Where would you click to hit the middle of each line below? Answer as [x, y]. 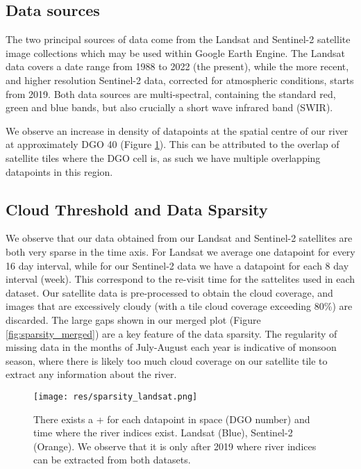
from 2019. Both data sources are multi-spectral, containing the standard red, [171, 93]
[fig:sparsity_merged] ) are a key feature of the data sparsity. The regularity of [171, 333]
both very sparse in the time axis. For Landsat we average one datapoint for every [180, 251]
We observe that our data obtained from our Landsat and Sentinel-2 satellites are [179, 238]
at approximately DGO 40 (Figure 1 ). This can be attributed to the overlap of [173, 144]
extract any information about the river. [91, 374]
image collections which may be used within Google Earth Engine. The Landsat [176, 52]
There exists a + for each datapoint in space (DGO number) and [172, 419]
